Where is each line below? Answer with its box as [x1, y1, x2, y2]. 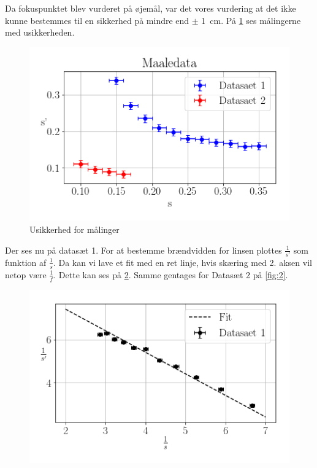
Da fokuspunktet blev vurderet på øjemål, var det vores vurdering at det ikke [5, 2, 296, 14]
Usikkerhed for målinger [29, 223, 120, 236]
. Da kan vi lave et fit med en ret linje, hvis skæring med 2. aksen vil [53, 255, 312, 268]
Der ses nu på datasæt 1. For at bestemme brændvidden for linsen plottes [5, 243, 282, 256]
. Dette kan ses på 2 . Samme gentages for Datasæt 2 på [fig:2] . [53, 268, 288, 281]
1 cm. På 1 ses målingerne [201, 14, 301, 26]
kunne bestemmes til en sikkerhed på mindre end [5, 14, 189, 26]
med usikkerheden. [5, 26, 75, 39]
